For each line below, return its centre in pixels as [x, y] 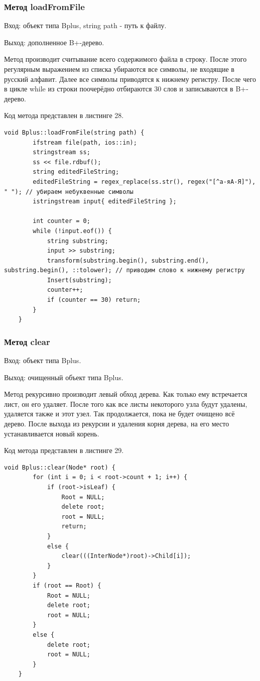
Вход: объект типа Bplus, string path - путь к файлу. [85, 25]
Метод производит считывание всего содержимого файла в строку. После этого [125, 59]
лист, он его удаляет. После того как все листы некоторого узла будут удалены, [126, 404]
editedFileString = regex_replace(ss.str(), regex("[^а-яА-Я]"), [144, 182]
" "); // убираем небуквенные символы [69, 192]
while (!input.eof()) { [72, 231]
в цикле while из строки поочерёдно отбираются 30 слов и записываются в [119, 89]
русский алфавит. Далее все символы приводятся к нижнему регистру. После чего [130, 79]
